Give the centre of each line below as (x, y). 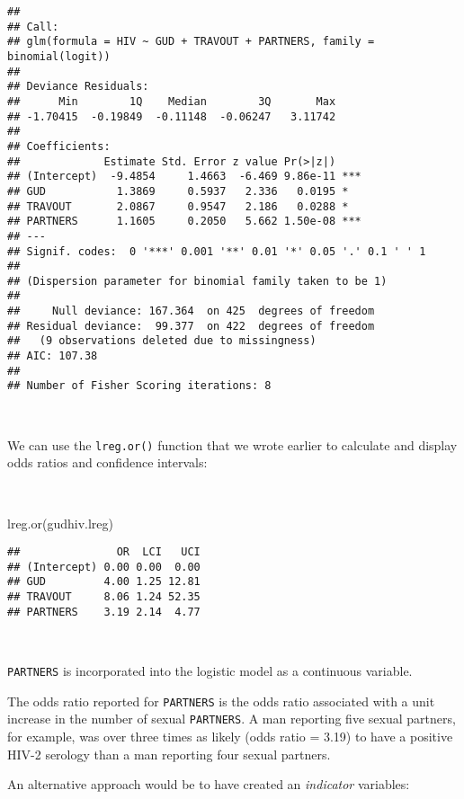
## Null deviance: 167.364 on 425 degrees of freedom (191, 311)
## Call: (33, 27)
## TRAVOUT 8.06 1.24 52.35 (104, 597)
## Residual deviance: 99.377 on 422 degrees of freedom (191, 326)
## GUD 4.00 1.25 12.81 (104, 582)
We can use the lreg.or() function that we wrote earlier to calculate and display (232, 444)
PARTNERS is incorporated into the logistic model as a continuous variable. (210, 670)
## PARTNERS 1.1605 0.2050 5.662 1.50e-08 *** (184, 222)
